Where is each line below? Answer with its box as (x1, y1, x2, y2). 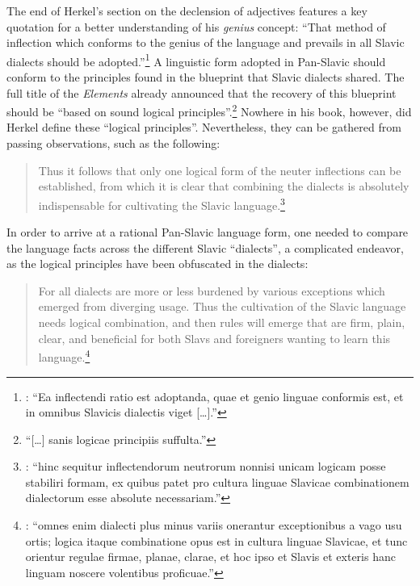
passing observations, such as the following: (6, 135, 220, 152)
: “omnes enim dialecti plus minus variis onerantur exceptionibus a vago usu (25, 517, 402, 534)
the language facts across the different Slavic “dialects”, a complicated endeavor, (6, 239, 404, 256)
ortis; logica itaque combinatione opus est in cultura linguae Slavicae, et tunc (25, 532, 408, 549)
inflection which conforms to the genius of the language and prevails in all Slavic (6, 34, 405, 51)
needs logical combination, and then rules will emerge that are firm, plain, (38, 314, 405, 331)
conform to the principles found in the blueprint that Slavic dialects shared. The (6, 69, 405, 86)
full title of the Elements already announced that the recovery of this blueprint (6, 84, 397, 101)
